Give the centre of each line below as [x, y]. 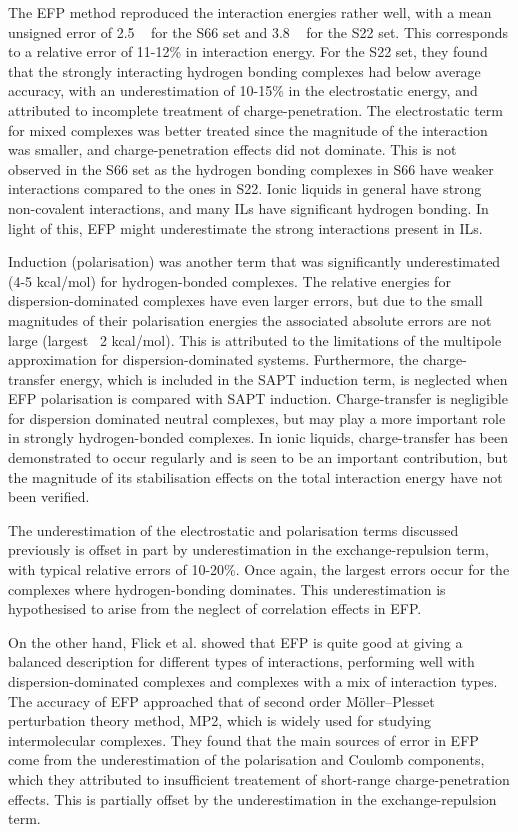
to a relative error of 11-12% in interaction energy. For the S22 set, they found [248, 51]
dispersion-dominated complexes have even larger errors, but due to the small [245, 300]
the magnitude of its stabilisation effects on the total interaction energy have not [255, 476]
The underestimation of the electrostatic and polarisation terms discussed [233, 529]
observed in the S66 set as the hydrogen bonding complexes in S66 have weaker [251, 168]
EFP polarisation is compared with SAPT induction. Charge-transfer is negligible [258, 398]
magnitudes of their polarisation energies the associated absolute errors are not [250, 319]
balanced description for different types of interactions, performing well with [241, 661]
